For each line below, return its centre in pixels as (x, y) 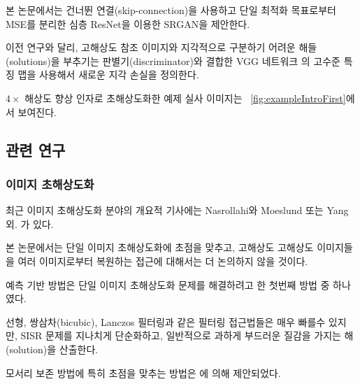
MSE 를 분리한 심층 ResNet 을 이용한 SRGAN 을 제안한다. (128, 23)
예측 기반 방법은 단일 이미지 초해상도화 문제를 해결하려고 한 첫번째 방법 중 (168, 284)
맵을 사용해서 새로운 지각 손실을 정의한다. (108, 74)
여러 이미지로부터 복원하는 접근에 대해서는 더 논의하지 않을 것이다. (163, 261)
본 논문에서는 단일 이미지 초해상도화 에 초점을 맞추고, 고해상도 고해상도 (160, 247)
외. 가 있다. (30, 223)
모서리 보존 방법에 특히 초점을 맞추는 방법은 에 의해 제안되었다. (143, 372)
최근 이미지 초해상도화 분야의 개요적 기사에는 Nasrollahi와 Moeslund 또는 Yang (177, 210)
